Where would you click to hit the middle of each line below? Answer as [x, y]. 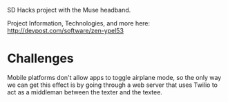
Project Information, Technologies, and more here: [79, 23]
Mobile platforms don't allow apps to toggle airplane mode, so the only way [114, 77]
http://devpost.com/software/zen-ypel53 [66, 31]
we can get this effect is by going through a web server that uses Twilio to [112, 85]
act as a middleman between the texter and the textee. [85, 92]
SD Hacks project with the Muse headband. [69, 10]
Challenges [40, 59]
